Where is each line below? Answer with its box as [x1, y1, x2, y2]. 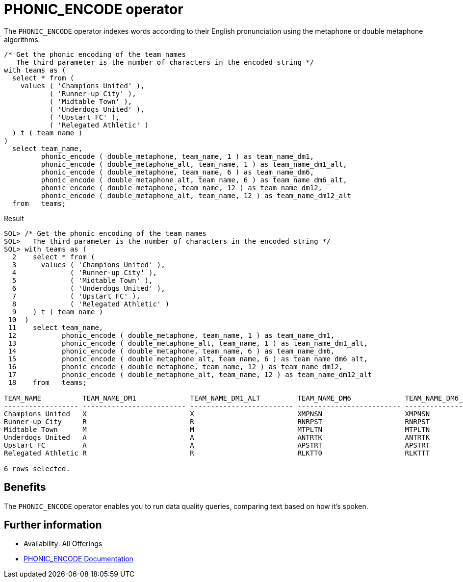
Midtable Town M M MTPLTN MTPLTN [4, 425, 430, 433]
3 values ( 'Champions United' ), [12, 260, 165, 269]
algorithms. [4, 35, 40, 44]
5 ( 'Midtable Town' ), [12, 276, 153, 284]
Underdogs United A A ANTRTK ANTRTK [4, 433, 430, 441]
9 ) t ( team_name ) [12, 307, 103, 316]
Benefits [4, 481, 46, 494]
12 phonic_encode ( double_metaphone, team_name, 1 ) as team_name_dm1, [8, 331, 335, 339]
